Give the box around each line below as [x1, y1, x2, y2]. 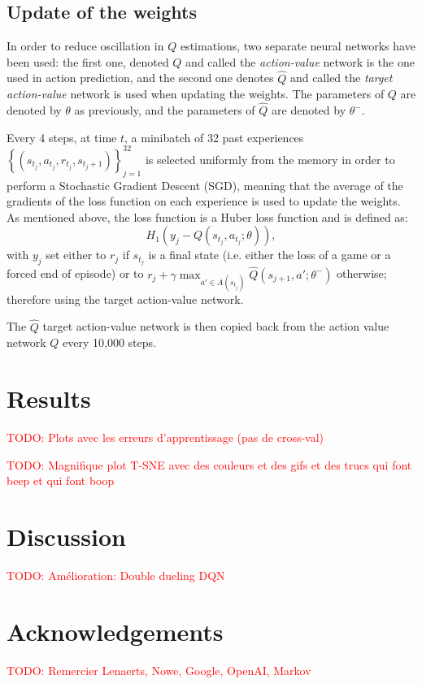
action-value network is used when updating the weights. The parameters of [7, 85, 385, 102]
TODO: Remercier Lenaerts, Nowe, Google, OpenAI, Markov [7, 661, 311, 678]
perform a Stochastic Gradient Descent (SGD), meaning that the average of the [7, 176, 403, 193]
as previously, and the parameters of [74, 102, 255, 119]
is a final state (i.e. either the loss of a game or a [148, 246, 391, 263]
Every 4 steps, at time [7, 128, 117, 145]
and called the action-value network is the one [185, 53, 415, 70]
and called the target [289, 69, 393, 86]
